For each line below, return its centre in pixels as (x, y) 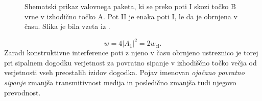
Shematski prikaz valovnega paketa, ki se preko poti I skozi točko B (130, 6)
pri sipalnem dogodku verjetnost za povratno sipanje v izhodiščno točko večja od (130, 62)
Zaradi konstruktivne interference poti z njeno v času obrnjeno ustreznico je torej (131, 53)
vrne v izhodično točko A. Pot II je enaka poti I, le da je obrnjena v (131, 16)
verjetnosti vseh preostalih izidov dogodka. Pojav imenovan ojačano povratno (124, 72)
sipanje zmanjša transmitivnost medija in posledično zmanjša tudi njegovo (120, 82)
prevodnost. (22, 92)
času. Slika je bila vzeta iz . (67, 26)
